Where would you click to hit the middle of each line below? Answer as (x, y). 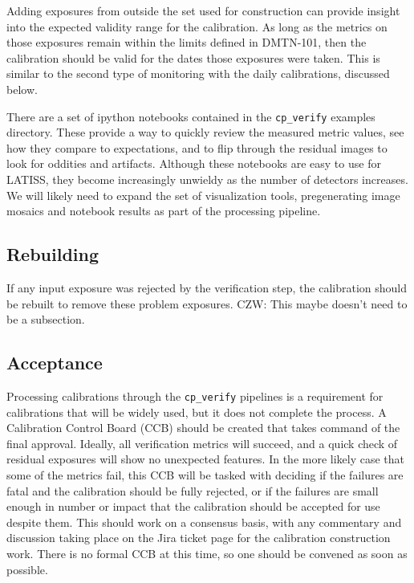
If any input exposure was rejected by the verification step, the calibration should (207, 287)
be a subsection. (46, 319)
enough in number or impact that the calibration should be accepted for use (193, 506)
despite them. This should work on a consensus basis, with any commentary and (204, 522)
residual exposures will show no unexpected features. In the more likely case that (206, 459)
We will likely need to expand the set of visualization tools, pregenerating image (203, 195)
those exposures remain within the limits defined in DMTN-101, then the (187, 42)
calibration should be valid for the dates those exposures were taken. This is (193, 57)
